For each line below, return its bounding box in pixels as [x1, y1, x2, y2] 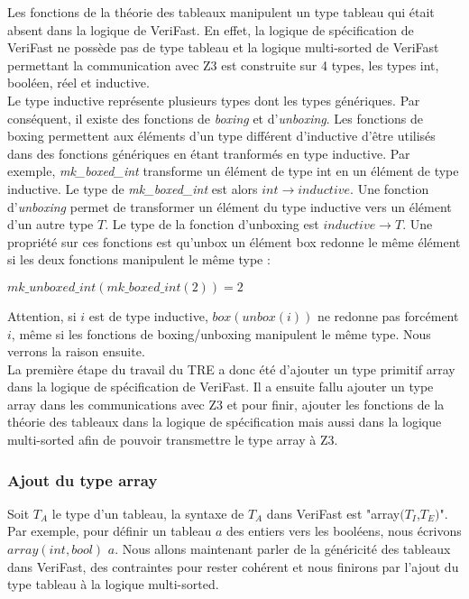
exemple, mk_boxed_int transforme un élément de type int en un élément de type [7, 161, 459, 180]
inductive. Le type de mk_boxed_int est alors [7, 179, 258, 198]
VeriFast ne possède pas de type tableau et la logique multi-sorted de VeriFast [7, 38, 439, 57]
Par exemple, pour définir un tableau [7, 521, 212, 540]
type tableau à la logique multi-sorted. [7, 575, 219, 594]
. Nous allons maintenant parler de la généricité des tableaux [115, 539, 451, 558]
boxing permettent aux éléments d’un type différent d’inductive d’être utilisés [7, 126, 436, 145]
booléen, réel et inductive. [7, 73, 150, 92]
